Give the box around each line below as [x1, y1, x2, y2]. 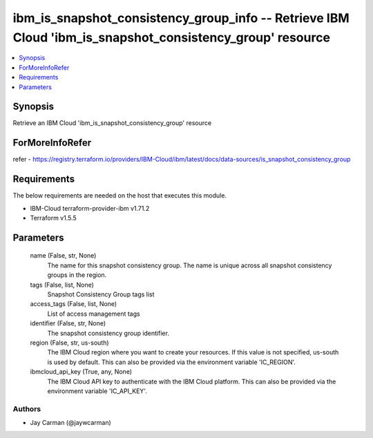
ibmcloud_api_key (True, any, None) [30, 368, 133, 376]
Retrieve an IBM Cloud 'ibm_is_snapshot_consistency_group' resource [12, 119, 212, 127]
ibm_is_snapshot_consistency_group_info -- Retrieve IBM [12, 10, 350, 26]
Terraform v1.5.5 [30, 214, 77, 222]
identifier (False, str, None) [30, 319, 106, 327]
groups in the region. [47, 271, 107, 279]
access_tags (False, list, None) [30, 300, 117, 308]
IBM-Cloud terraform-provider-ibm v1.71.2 [30, 204, 150, 212]
